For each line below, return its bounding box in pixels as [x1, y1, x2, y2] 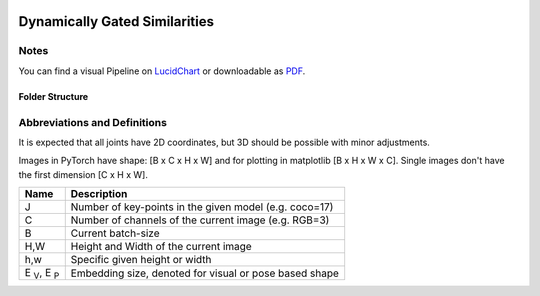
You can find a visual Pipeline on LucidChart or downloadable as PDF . [18, 65, 306, 77]
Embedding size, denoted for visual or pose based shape [70, 266, 340, 280]
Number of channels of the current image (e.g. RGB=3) [70, 213, 330, 227]
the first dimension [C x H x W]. [18, 168, 149, 180]
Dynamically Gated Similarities [18, 13, 215, 30]
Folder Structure [18, 90, 89, 102]
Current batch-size [70, 226, 160, 240]
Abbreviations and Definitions [18, 115, 167, 129]
